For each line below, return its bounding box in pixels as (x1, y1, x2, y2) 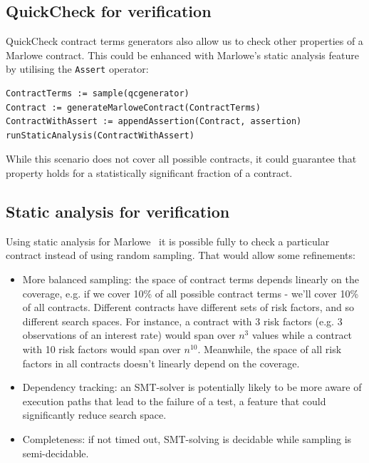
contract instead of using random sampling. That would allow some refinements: (6, 248, 355, 263)
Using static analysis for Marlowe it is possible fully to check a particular (6, 233, 330, 248)
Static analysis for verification (6, 200, 230, 222)
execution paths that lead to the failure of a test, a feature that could (22, 393, 326, 408)
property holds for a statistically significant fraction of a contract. (6, 166, 293, 180)
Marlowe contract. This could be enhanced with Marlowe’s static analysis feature (6, 47, 359, 62)
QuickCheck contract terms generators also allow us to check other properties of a (6, 34, 363, 49)
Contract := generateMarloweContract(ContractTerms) (6, 102, 261, 113)
